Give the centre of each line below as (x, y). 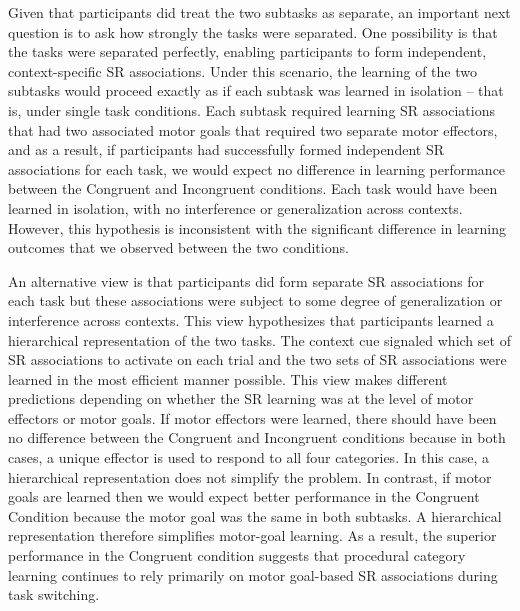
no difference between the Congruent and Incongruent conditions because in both (257, 437)
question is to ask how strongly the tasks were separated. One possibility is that (253, 31)
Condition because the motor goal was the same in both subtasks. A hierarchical (255, 515)
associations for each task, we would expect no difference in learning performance (257, 168)
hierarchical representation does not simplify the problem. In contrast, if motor (250, 476)
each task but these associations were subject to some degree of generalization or (255, 300)
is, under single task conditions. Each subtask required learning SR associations (251, 109)
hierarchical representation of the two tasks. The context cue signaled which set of (259, 339)
